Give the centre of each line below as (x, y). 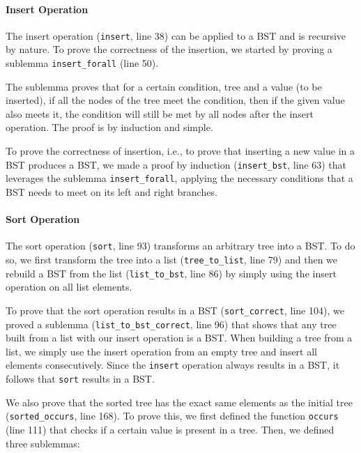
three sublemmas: (43, 443)
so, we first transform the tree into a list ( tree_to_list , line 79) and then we (172, 260)
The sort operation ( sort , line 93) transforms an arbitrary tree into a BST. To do (180, 246)
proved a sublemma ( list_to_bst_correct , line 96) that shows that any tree (171, 324)
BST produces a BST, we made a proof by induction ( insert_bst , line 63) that (176, 164)
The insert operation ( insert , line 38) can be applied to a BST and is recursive (176, 35)
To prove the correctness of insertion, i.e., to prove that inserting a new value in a (180, 151)
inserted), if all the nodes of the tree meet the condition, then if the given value (175, 100)
